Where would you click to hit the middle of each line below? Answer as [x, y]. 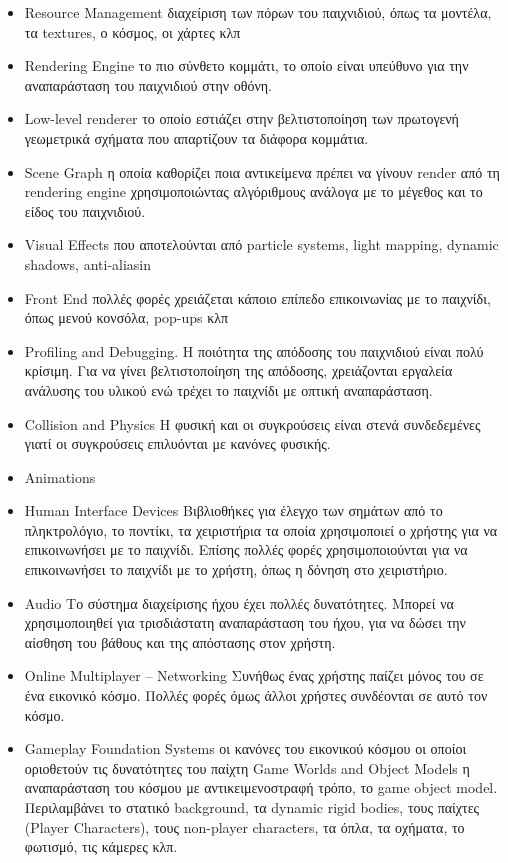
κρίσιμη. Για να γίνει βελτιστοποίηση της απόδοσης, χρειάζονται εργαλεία [238, 370]
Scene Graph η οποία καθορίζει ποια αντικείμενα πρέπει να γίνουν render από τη [262, 171]
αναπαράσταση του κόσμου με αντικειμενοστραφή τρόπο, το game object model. [261, 787]
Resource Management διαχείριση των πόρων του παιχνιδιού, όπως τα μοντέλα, [258, 12]
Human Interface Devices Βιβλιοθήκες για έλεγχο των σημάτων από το [233, 510]
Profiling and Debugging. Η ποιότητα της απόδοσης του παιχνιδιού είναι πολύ [254, 350]
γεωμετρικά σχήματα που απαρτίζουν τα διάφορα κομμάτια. [196, 137]
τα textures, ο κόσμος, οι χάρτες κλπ [132, 31]
